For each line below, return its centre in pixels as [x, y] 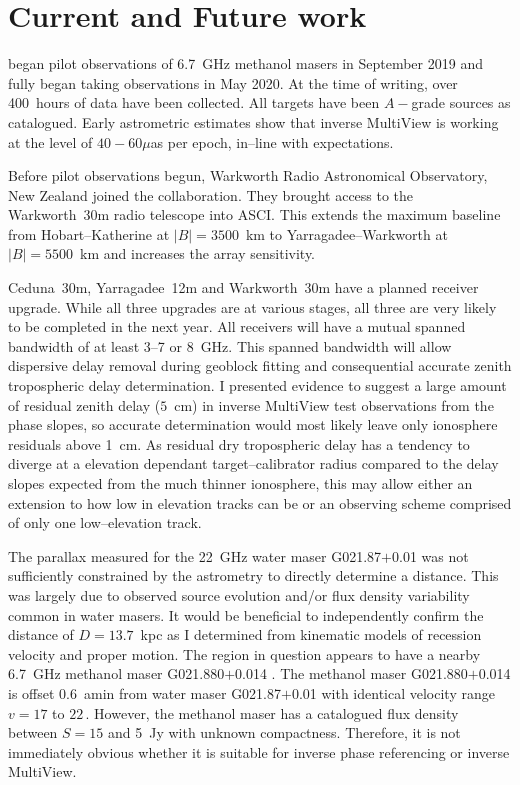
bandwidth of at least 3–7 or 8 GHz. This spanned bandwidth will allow [230, 345]
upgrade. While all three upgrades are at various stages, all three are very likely [252, 306]
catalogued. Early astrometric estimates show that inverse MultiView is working [253, 121]
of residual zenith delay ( [84, 404]
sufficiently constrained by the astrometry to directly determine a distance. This [253, 575]
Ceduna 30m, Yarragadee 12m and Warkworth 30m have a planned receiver [243, 287]
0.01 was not [430, 555]
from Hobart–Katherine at [89, 233]
